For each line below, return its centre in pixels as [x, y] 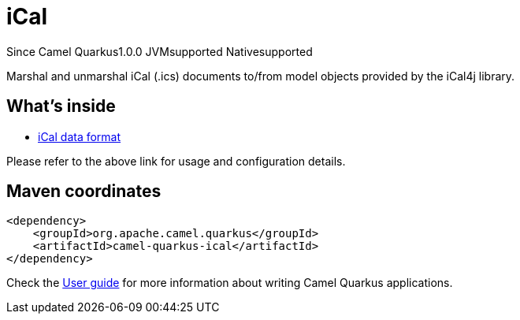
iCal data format [80, 136]
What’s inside [61, 106]
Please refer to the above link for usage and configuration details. [176, 161]
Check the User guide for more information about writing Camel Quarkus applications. [230, 283]
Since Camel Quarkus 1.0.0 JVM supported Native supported [160, 51]
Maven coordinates [84, 192]
